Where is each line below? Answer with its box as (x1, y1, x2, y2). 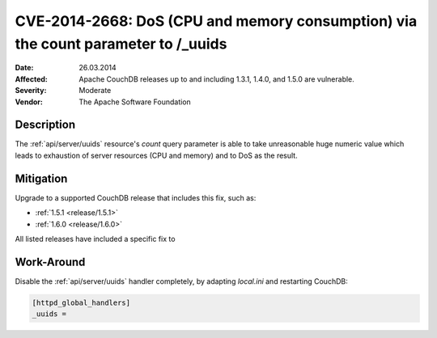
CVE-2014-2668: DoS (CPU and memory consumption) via (15, 12, 418, 30)
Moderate (78, 86, 112, 95)
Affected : (15, 74, 49, 84)
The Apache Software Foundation (78, 97, 192, 107)
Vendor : (15, 97, 44, 107)
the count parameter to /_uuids (15, 35, 227, 53)
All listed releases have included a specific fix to (15, 234, 176, 243)
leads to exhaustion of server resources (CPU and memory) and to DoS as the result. (15, 150, 299, 160)
